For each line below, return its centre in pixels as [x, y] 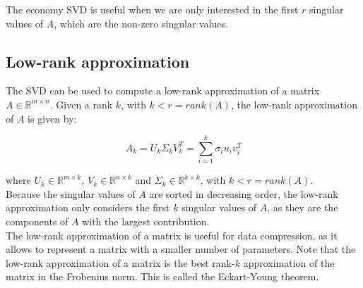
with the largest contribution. [146, 221]
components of [37, 221]
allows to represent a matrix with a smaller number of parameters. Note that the [181, 249]
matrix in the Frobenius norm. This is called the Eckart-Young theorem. [162, 276]
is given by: [52, 118]
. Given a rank [81, 104]
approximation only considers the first [88, 207]
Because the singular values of [71, 193]
